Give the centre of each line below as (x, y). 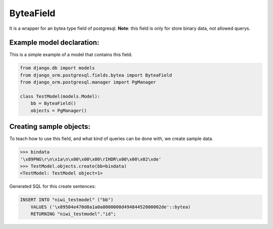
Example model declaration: (54, 43)
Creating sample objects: (50, 127)
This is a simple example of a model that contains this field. (71, 55)
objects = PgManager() (59, 110)
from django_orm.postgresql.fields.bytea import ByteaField (96, 75)
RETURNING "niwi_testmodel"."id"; (73, 214)
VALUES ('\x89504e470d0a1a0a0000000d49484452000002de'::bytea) (111, 207)
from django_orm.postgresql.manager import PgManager (88, 82)
